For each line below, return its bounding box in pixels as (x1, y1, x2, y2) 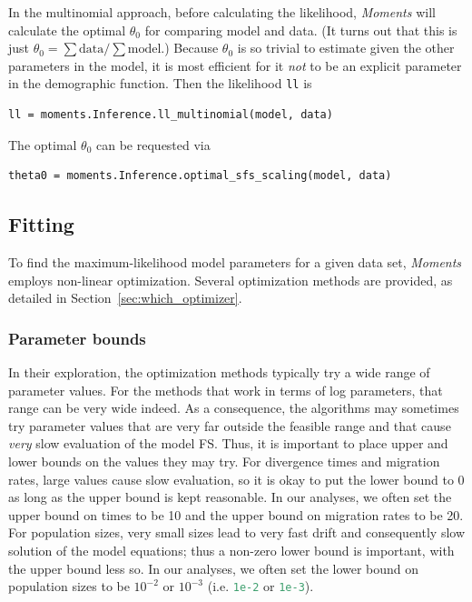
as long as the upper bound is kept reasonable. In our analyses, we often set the (8, 487, 452, 507)
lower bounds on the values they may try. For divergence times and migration (8, 451, 440, 470)
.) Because (161, 38, 219, 57)
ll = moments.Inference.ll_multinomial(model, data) (8, 108, 333, 122)
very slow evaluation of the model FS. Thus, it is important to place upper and (8, 434, 448, 453)
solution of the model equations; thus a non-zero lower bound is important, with (8, 540, 455, 559)
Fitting (8, 210, 74, 238)
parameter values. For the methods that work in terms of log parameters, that (8, 380, 443, 399)
